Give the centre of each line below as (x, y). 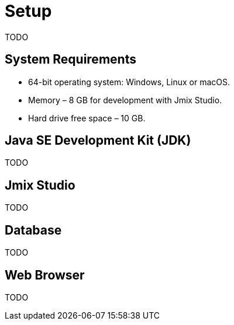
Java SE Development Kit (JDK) (98, 141)
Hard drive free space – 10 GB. (87, 118)
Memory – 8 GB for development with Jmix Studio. (125, 100)
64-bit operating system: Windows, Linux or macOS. (129, 82)
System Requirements (70, 60)
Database (33, 230)
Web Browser (45, 275)
